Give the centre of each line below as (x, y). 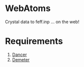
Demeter (21, 60)
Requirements (34, 41)
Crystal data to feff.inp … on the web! (42, 22)
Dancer (19, 54)
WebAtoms (28, 8)
